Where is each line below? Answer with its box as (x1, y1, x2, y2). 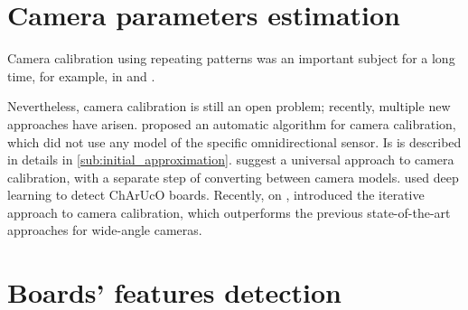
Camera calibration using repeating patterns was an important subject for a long (7, 49, 455, 68)
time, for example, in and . (7, 66, 155, 85)
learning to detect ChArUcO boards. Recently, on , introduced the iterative (7, 185, 425, 204)
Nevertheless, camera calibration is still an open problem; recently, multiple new (7, 97, 451, 116)
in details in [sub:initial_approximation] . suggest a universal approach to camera (7, 150, 454, 169)
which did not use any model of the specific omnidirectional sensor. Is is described (7, 132, 462, 151)
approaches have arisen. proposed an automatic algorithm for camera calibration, (7, 114, 456, 133)
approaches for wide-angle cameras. (7, 221, 202, 240)
